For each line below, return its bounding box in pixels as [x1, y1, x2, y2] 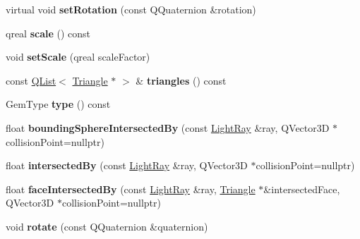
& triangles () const [136, 73, 227, 87]
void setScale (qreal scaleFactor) [6, 49, 150, 64]
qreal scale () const [6, 25, 91, 40]
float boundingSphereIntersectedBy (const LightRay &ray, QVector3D [6, 120, 330, 135]
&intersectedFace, [263, 181, 340, 196]
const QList [6, 73, 56, 87]
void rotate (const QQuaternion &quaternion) [6, 219, 208, 233]
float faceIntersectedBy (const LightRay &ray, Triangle [6, 181, 256, 196]
